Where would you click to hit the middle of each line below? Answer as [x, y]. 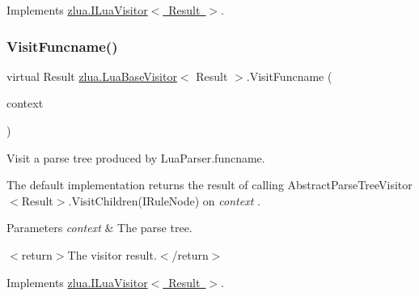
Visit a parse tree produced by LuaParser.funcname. [136, 157]
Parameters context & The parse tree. [99, 228]
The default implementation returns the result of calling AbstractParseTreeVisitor [209, 185]
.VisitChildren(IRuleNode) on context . [164, 200]
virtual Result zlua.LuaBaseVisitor [92, 76]
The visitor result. [112, 254]
